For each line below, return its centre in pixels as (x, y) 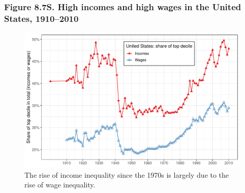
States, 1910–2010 (41, 18)
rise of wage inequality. (60, 185)
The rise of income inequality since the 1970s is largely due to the (127, 174)
